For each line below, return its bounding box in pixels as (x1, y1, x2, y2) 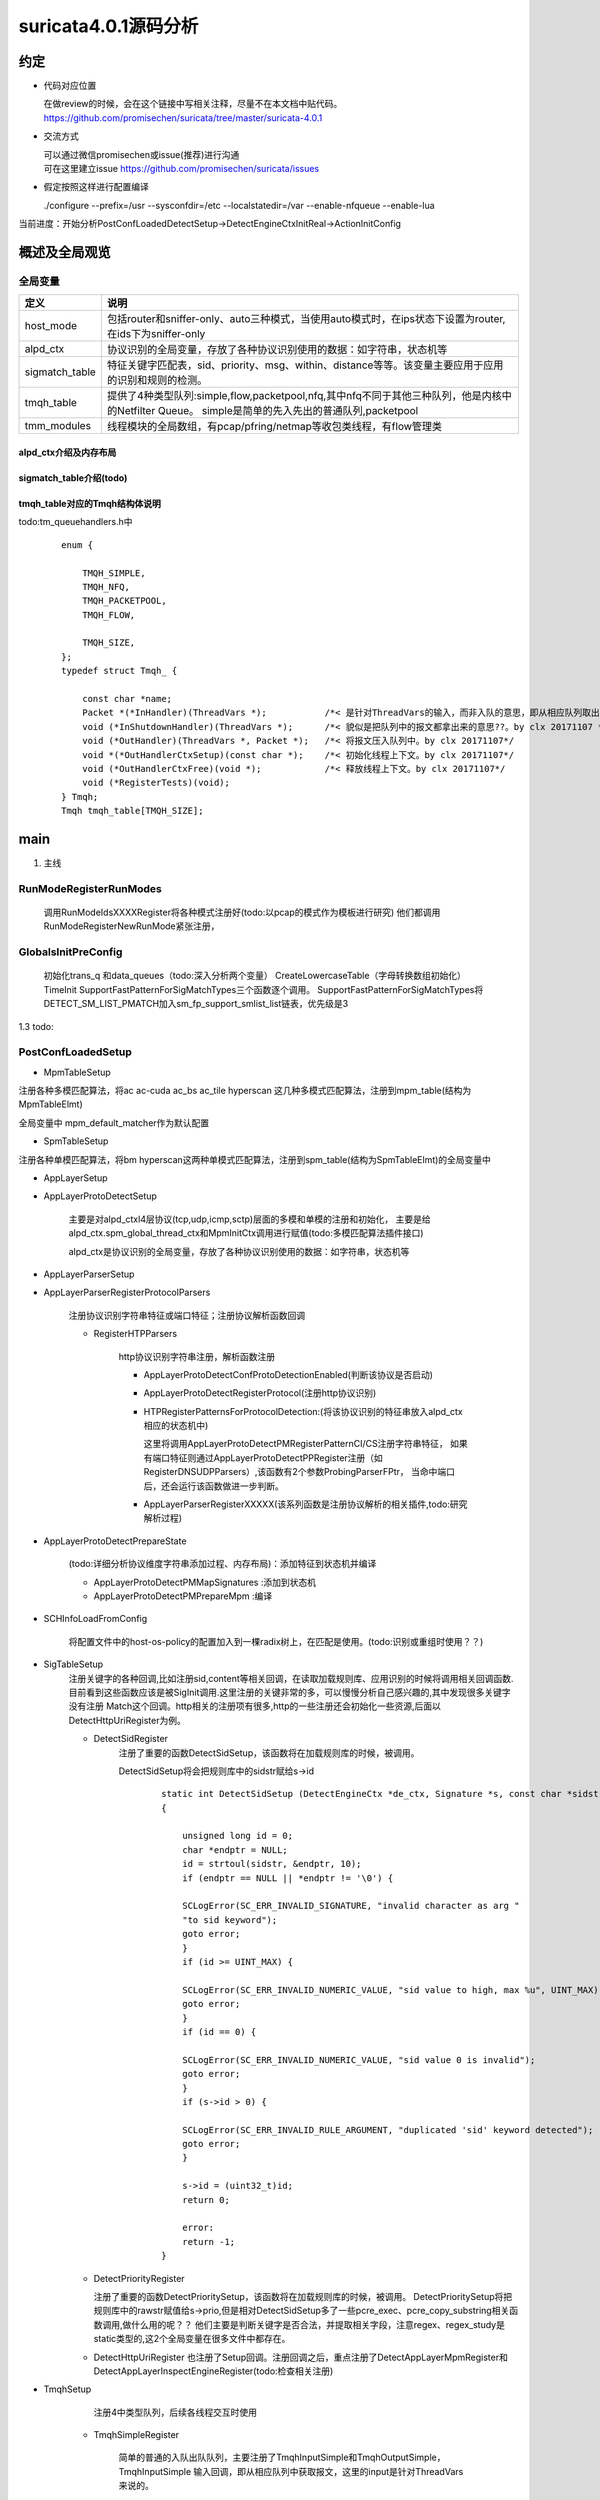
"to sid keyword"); (181, 1914, 278, 1925)
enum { (61, 539, 94, 550)
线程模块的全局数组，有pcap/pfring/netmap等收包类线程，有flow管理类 (106, 420, 443, 434)
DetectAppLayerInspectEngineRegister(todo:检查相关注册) (93, 2365, 334, 2377)
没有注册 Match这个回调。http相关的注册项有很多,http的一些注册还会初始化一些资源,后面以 (68, 1700, 442, 1712)
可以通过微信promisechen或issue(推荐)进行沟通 (43, 148, 240, 160)
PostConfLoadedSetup (18, 1045, 132, 1059)
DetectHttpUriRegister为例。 (68, 1714, 187, 1726)
